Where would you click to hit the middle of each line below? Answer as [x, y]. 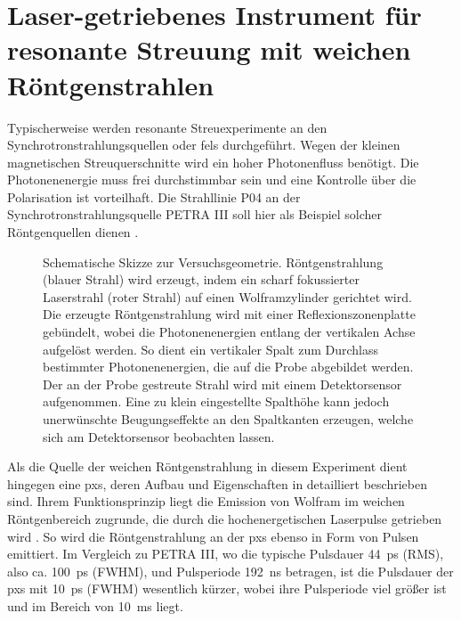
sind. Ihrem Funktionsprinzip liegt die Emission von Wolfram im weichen [206, 501]
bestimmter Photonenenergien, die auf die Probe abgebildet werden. [228, 367]
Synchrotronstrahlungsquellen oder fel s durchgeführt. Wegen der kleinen [204, 145]
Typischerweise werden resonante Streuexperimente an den [167, 127]
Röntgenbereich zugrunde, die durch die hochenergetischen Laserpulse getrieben [225, 518]
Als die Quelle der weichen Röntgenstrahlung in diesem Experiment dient [207, 466]
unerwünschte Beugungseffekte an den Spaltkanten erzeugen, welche [228, 419]
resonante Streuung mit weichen [209, 49]
